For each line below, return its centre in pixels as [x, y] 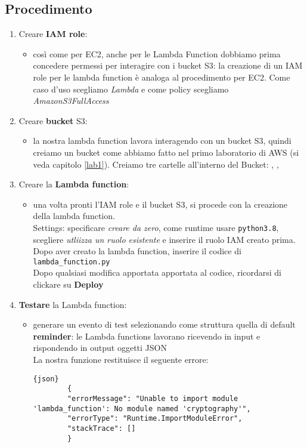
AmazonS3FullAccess [71, 101]
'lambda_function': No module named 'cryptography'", [142, 409]
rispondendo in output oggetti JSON [100, 348]
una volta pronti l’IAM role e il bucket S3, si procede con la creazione [160, 204]
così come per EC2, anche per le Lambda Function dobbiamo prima [157, 53]
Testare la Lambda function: [73, 304]
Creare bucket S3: [53, 120]
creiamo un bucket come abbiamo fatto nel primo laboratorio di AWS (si [166, 152]
